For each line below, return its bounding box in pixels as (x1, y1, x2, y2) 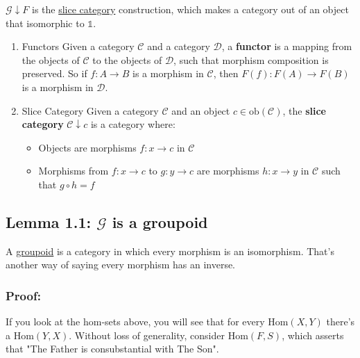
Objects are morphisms (38, 140, 137, 154)
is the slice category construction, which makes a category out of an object (32, 2, 349, 16)
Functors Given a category (22, 39, 135, 54)
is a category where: (90, 117, 175, 131)
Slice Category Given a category (22, 103, 159, 117)
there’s (326, 314, 355, 329)
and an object (171, 103, 230, 117)
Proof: (6, 286, 41, 304)
